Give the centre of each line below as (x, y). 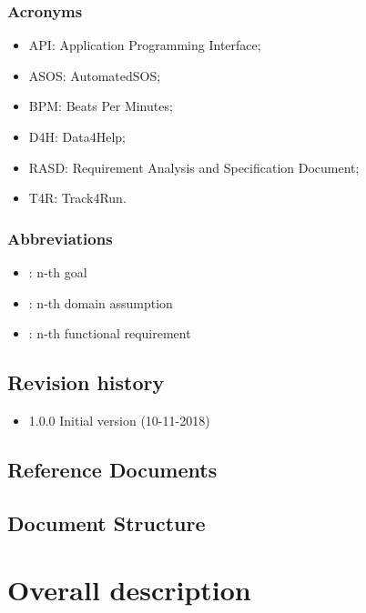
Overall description (129, 590)
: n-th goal (58, 272)
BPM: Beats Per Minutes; (101, 106)
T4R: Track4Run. (77, 198)
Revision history (86, 382)
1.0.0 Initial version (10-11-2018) (119, 420)
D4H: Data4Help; (77, 136)
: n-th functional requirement (110, 333)
